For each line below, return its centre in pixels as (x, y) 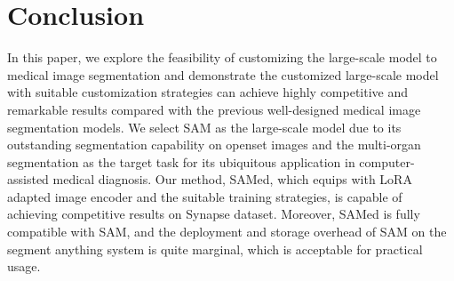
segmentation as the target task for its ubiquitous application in (181, 161)
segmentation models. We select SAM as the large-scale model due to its (204, 127)
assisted (28, 179)
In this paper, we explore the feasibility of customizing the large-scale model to (222, 57)
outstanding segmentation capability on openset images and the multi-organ (214, 145)
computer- (387, 161)
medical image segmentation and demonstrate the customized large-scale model (223, 74)
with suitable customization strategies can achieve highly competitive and (208, 92)
